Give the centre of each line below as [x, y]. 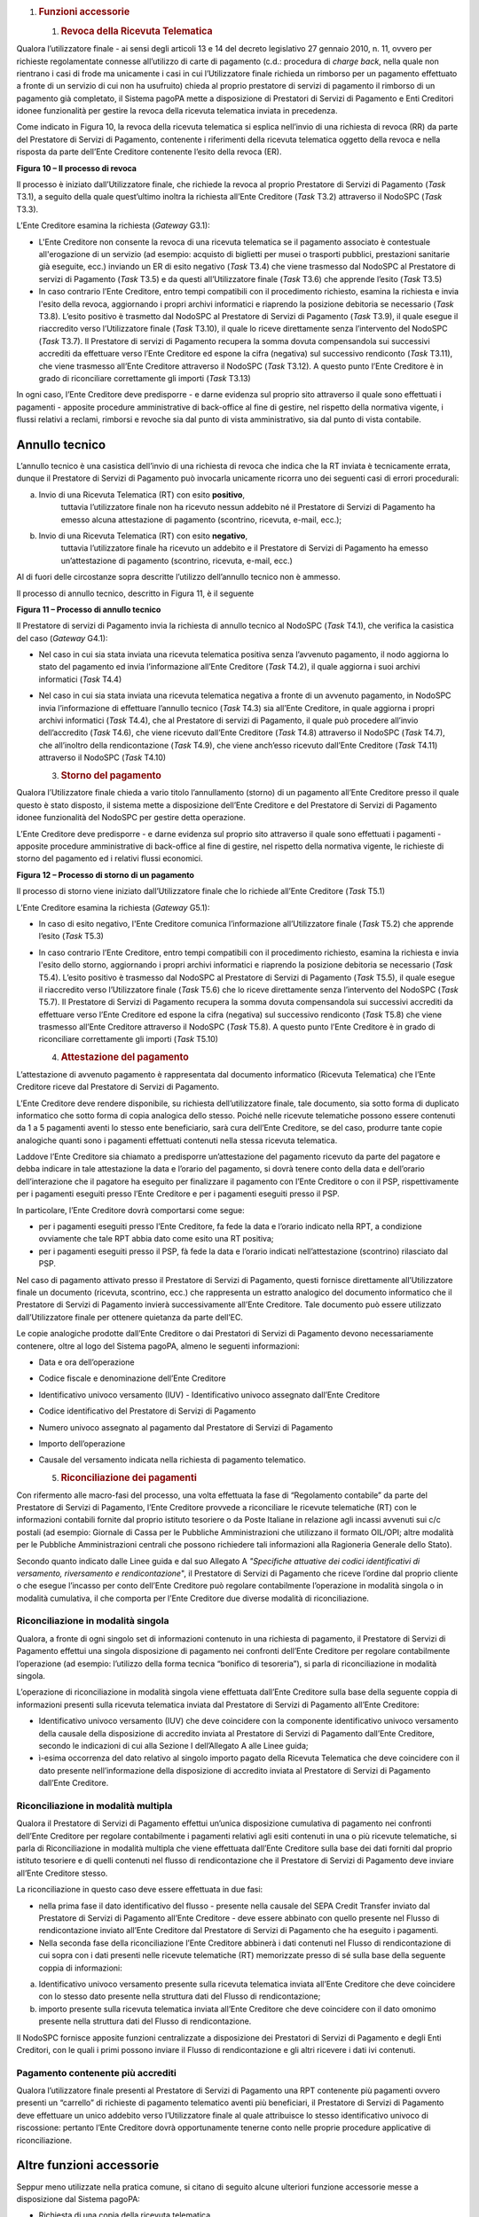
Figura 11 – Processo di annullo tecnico [89, 609]
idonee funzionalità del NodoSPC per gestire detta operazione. [131, 818]
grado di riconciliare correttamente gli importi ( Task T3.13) [145, 378]
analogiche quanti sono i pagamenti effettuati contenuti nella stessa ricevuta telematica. [177, 1140]
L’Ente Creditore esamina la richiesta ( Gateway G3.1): [113, 225]
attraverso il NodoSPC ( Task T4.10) [102, 757]
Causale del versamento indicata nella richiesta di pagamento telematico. [172, 1460]
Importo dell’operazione [82, 1443]
